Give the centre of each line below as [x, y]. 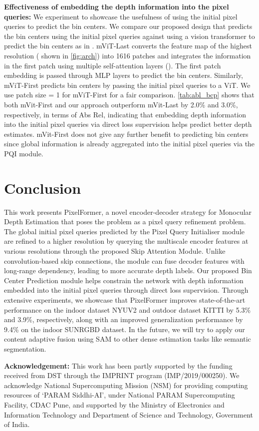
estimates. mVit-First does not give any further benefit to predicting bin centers [126, 134]
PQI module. [24, 153]
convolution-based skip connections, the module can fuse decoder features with [124, 260]
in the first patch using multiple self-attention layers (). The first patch [113, 65]
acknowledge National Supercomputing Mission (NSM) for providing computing [126, 385]
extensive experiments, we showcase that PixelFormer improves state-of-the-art [125, 299]
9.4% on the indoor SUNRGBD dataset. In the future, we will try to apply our [125, 329]
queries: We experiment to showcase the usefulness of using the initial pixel [121, 16]
